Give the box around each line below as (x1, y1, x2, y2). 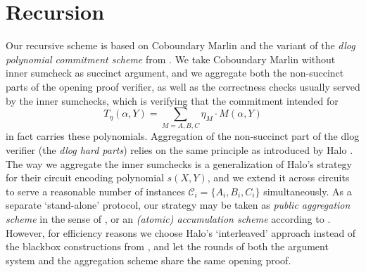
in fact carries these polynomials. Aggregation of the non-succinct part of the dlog (6, 129, 360, 143)
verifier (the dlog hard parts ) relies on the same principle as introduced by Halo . (6, 143, 353, 157)
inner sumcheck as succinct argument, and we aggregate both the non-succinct (6, 65, 344, 80)
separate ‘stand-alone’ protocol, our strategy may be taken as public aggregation (6, 197, 351, 212)
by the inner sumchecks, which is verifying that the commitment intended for (6, 93, 339, 108)
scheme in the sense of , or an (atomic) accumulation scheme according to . (6, 211, 331, 226)
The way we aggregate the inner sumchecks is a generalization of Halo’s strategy (6, 156, 353, 171)
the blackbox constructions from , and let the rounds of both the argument (6, 239, 329, 254)
